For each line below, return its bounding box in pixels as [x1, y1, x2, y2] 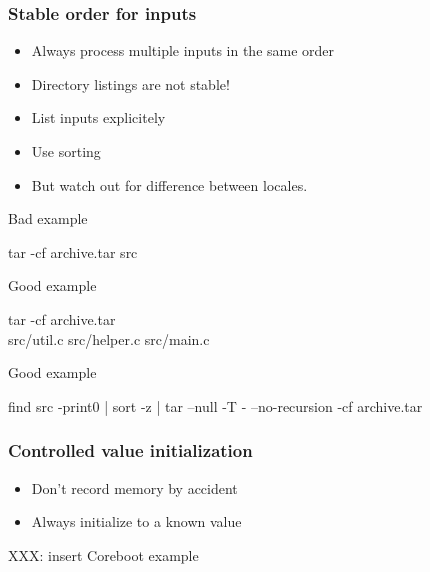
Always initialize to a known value [31, 511, 242, 532]
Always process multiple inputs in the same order [31, 40, 335, 61]
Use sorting [31, 141, 101, 161]
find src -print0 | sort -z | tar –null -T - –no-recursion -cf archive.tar [8, 395, 423, 416]
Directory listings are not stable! [31, 73, 230, 94]
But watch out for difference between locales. [31, 174, 308, 195]
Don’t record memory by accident [31, 477, 238, 498]
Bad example [8, 208, 88, 229]
